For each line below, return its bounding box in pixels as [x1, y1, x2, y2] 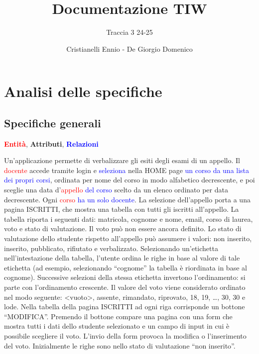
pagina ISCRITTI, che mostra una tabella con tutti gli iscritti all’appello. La [4, 204, 239, 214]
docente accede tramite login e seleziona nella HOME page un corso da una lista [4, 165, 250, 175]
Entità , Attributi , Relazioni [4, 138, 99, 149]
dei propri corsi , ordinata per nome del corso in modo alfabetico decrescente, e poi [4, 175, 255, 185]
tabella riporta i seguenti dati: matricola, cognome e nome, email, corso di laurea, [4, 213, 253, 224]
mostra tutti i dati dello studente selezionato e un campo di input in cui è [4, 321, 230, 331]
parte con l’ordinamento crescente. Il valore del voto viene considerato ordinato [4, 282, 246, 292]
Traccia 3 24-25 [106, 27, 153, 37]
